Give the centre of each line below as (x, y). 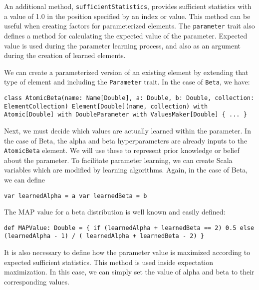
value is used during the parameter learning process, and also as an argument (122, 45)
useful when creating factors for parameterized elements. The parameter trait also (129, 26)
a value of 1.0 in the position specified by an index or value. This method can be (127, 16)
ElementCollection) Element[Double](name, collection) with (106, 106)
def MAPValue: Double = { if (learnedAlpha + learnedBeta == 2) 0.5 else (129, 228)
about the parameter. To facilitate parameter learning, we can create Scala (118, 160)
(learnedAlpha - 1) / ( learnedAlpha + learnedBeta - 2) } (104, 236)
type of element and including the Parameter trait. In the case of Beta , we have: (127, 82)
